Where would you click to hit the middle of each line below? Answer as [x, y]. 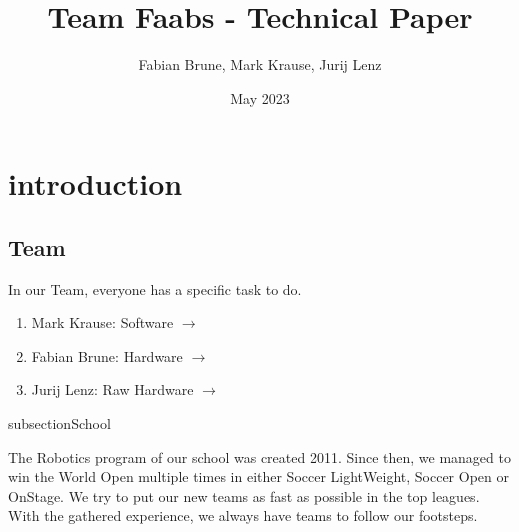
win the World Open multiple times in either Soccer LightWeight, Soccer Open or [258, 476]
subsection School [59, 423]
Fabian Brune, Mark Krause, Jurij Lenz [260, 64]
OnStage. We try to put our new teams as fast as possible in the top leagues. [244, 495]
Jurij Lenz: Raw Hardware [112, 389]
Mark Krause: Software [102, 322]
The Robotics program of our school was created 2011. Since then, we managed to [259, 456]
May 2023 [260, 97]
